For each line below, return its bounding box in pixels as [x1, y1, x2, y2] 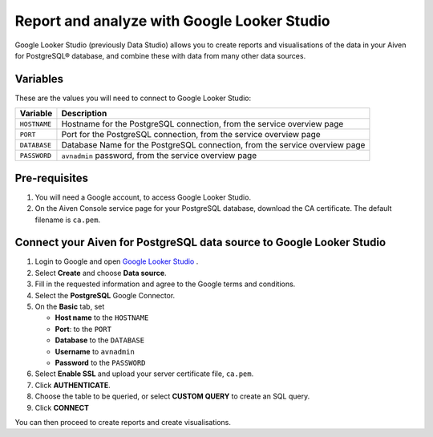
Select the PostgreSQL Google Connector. [34, 290, 176, 300]
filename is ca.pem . [34, 215, 100, 225]
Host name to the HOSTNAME [55, 313, 149, 322]
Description [61, 108, 107, 119]
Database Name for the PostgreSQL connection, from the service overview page [61, 140, 366, 151]
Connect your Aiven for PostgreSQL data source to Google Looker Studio [14, 236, 386, 249]
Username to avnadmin [55, 346, 136, 356]
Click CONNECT [34, 403, 90, 412]
